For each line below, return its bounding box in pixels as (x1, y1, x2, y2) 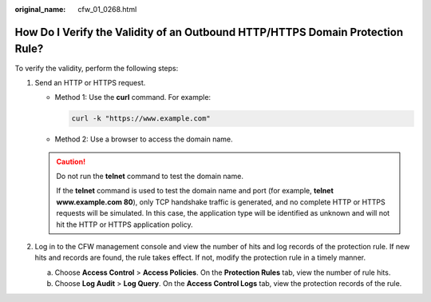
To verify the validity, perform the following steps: (14, 63, 179, 73)
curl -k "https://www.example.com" (71, 114, 211, 123)
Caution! (56, 157, 86, 166)
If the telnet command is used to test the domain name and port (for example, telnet (56, 186, 334, 196)
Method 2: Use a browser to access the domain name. (54, 134, 233, 144)
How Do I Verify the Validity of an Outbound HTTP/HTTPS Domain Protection (14, 25, 404, 39)
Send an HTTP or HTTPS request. (34, 77, 146, 87)
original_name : (14, 5, 66, 14)
